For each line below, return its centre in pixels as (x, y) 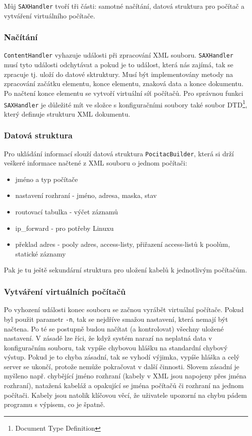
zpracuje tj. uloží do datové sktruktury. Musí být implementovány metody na (118, 74)
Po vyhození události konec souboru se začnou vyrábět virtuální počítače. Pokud (124, 309)
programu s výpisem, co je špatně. (55, 404)
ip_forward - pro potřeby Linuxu (64, 228)
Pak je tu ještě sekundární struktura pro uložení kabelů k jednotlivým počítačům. (126, 270)
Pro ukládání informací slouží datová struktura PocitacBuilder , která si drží (119, 153)
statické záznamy (40, 253)
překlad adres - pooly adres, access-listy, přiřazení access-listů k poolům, (123, 244)
